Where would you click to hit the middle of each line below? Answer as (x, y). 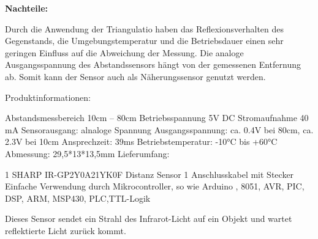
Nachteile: (27, 8)
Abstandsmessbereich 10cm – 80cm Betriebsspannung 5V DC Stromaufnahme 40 (157, 118)
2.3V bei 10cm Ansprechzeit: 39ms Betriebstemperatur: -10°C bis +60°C (141, 142)
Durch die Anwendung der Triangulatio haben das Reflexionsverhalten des (145, 28)
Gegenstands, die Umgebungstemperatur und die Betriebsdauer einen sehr (144, 41)
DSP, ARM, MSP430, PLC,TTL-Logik (78, 198)
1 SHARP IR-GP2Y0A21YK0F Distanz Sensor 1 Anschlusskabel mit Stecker (150, 174)
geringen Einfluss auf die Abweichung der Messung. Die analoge (124, 52)
